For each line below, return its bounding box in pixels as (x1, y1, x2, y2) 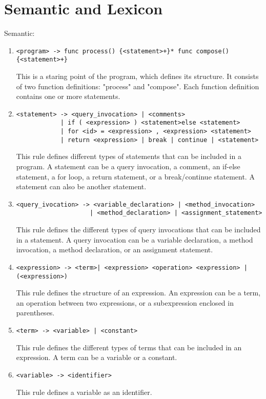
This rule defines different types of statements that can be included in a (16, 151, 241, 162)
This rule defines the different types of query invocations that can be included (16, 224, 261, 235)
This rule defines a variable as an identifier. (16, 386, 152, 397)
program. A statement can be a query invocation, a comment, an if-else (16, 161, 240, 172)
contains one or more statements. (16, 91, 120, 102)
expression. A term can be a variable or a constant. (16, 352, 177, 363)
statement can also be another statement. (16, 181, 147, 192)
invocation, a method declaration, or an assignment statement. (16, 244, 213, 255)
